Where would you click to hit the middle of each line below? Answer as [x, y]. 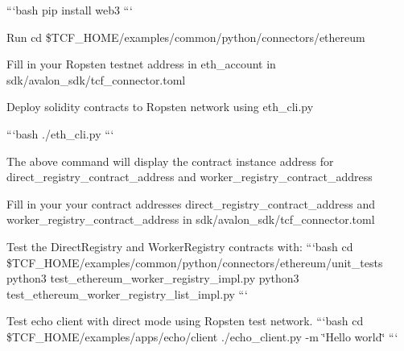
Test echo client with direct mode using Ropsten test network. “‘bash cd [185, 321]
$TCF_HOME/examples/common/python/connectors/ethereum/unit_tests [195, 262]
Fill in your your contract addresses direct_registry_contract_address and [191, 203]
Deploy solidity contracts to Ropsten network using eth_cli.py [160, 107]
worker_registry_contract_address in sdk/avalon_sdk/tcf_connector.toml [191, 219]
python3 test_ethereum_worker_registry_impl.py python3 [153, 278]
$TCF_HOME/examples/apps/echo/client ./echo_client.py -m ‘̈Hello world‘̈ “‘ [202, 336]
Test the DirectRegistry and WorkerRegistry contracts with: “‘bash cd [180, 246]
